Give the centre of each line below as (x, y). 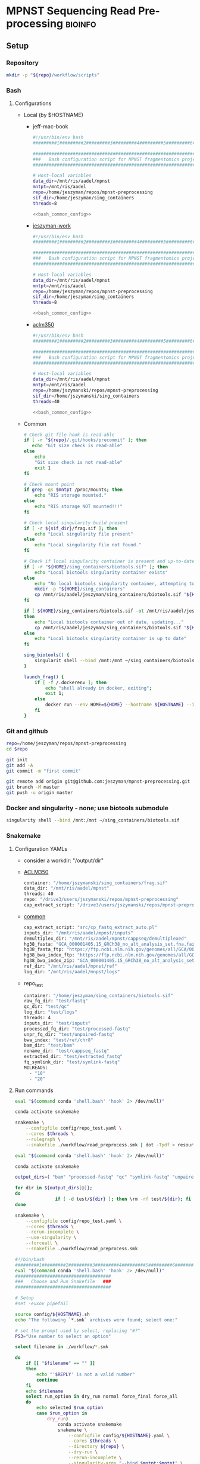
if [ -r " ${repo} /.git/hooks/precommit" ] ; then (85, 440)
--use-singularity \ (51, 1238)
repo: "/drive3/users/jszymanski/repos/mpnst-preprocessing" (101, 900)
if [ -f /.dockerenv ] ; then (71, 682)
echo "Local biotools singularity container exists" (101, 572)
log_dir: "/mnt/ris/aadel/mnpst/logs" (72, 971)
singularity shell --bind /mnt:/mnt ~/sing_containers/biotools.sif (93, 820)
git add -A (20, 765)
